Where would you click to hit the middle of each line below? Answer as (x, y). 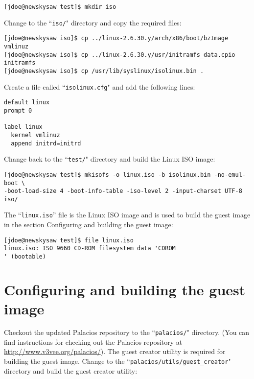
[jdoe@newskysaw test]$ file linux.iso (69, 240)
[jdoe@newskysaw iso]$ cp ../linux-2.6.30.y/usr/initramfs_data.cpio (120, 55)
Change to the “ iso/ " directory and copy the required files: (93, 22)
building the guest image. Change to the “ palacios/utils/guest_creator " (117, 361)
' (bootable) (25, 257)
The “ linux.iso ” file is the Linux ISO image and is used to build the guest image (127, 215)
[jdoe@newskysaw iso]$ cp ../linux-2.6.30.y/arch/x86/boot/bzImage (116, 38)
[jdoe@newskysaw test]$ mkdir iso (60, 7)
